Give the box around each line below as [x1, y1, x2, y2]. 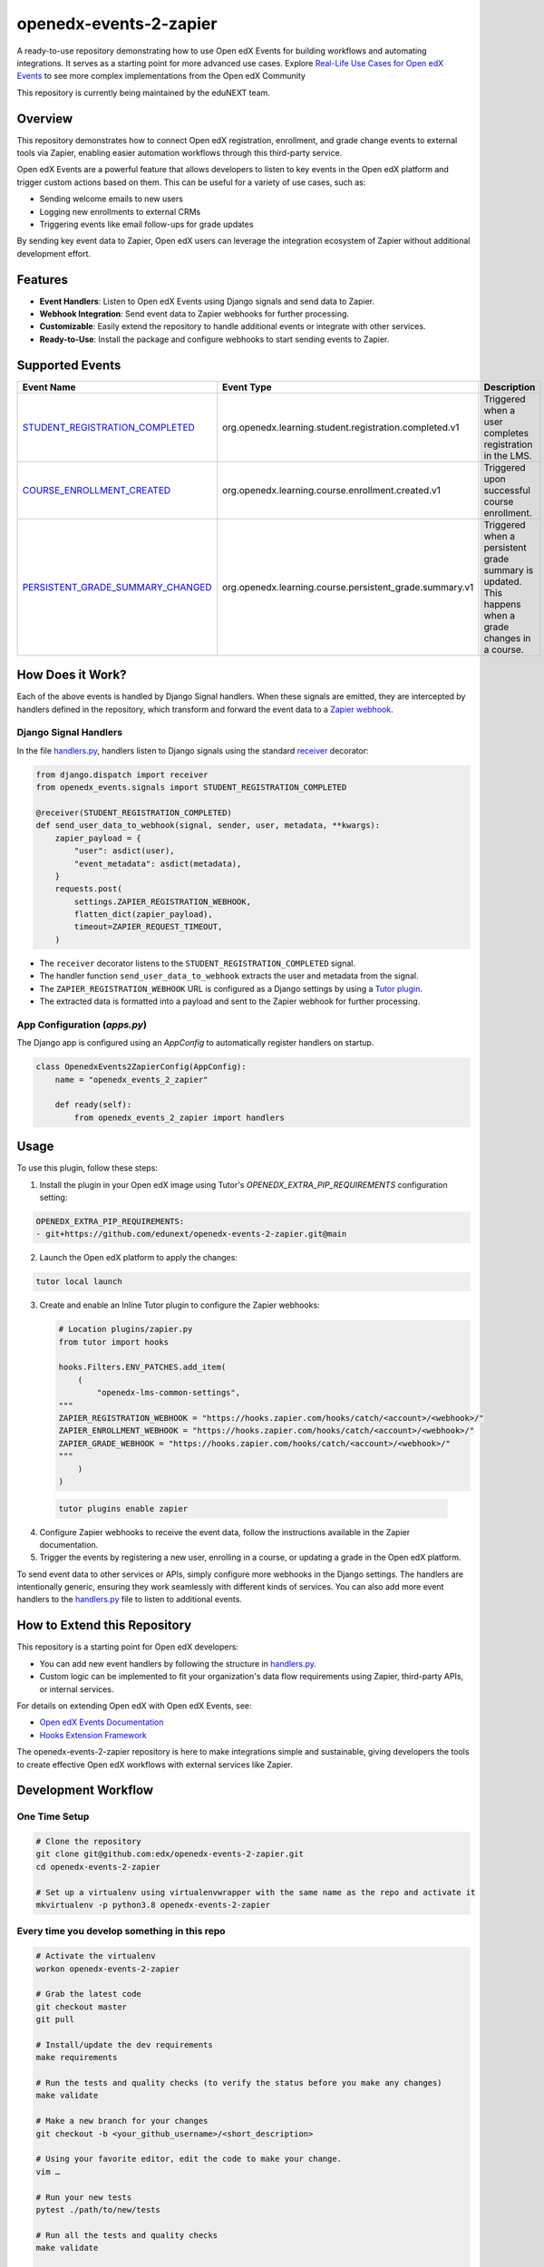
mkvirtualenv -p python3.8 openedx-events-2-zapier [35, 1900, 271, 1911]
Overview [16, 111, 73, 126]
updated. [483, 575, 522, 588]
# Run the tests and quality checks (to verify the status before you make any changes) [35, 2077, 443, 2088]
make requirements [35, 2052, 118, 2063]
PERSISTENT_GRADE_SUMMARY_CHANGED [22, 580, 212, 593]
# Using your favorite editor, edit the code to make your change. [35, 2154, 343, 2165]
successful [483, 483, 530, 496]
